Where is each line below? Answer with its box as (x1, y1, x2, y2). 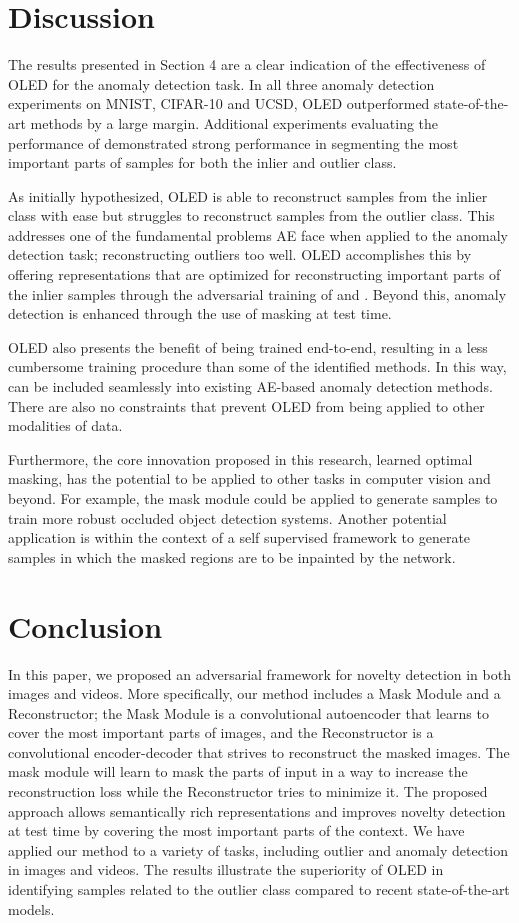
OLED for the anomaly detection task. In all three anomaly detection (8, 73, 435, 94)
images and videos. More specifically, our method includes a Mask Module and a (8, 683, 501, 704)
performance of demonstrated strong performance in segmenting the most (8, 132, 459, 153)
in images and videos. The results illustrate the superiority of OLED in (8, 859, 444, 880)
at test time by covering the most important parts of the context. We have (8, 820, 465, 841)
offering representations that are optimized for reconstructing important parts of (8, 264, 501, 285)
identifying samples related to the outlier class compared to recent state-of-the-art (8, 879, 510, 900)
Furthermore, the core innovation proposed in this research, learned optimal (8, 448, 473, 469)
